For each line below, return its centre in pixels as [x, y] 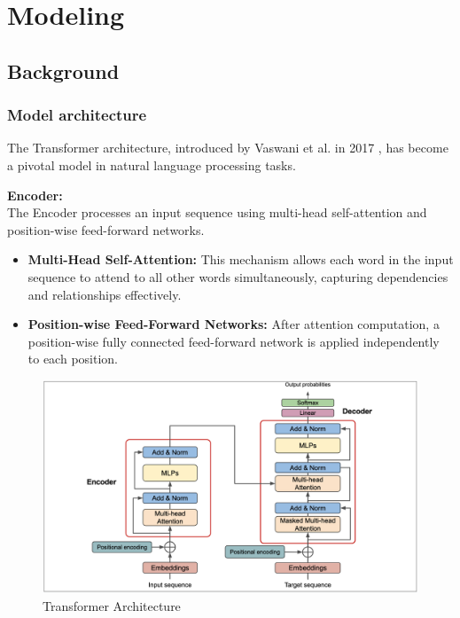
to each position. [73, 359]
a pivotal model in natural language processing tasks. [152, 164]
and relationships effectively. [105, 294]
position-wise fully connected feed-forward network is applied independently [234, 341]
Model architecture [77, 115]
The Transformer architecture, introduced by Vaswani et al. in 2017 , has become [228, 148]
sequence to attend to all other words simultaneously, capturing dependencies [238, 276]
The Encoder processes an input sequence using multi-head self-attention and [217, 212]
